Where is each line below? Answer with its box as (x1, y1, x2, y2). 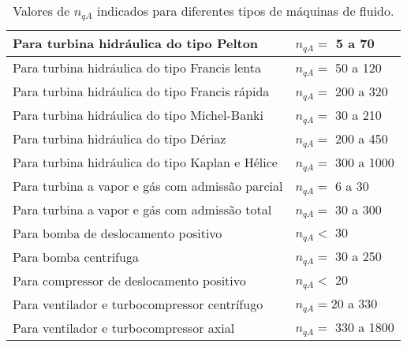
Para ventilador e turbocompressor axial (13, 318, 235, 337)
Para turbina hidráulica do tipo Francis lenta (13, 58, 262, 77)
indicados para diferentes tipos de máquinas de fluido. (96, 2, 394, 20)
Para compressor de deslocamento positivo (13, 271, 246, 289)
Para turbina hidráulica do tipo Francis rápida (13, 82, 270, 101)
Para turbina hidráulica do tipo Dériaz (13, 129, 226, 148)
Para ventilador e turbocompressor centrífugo (13, 294, 263, 313)
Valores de (13, 2, 70, 20)
